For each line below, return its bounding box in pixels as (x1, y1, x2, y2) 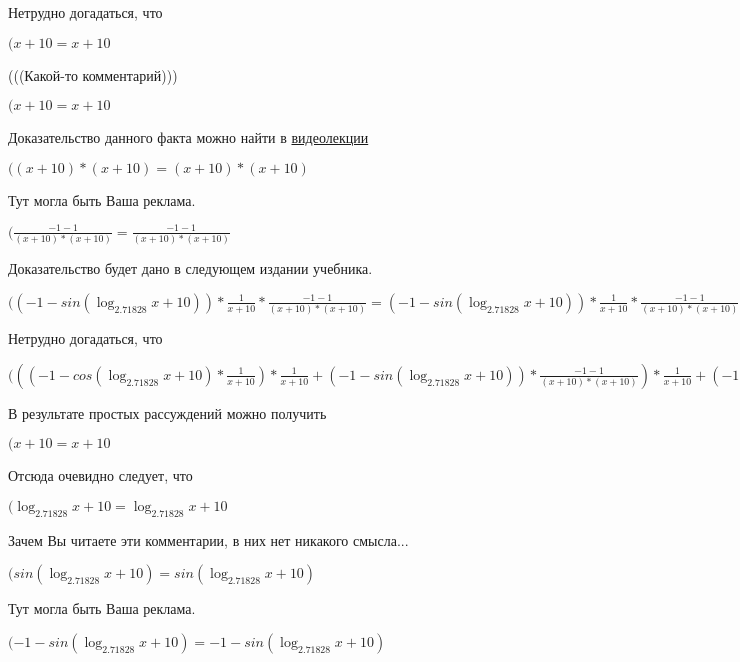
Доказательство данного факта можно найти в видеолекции (8, 127, 369, 148)
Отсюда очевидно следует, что (8, 465, 193, 486)
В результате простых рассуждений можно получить (8, 402, 327, 423)
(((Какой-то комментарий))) (8, 64, 178, 85)
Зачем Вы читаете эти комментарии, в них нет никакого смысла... (8, 529, 409, 550)
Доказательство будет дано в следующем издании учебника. (8, 258, 373, 279)
